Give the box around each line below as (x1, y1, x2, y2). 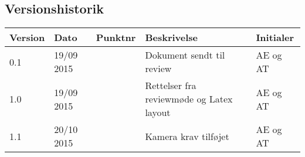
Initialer (256, 30, 294, 45)
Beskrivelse (145, 30, 198, 45)
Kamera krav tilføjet (145, 129, 229, 143)
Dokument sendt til (145, 48, 225, 62)
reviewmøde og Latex (145, 92, 233, 106)
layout (145, 105, 171, 120)
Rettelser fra (145, 78, 196, 93)
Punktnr (96, 30, 136, 45)
